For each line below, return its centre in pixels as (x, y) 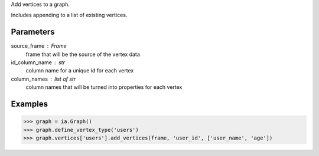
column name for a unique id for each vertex (80, 71)
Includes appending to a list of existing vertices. (69, 15)
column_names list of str (43, 79)
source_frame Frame (39, 46)
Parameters (33, 32)
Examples (30, 104)
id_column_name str (38, 62)
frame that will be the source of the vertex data (83, 54)
